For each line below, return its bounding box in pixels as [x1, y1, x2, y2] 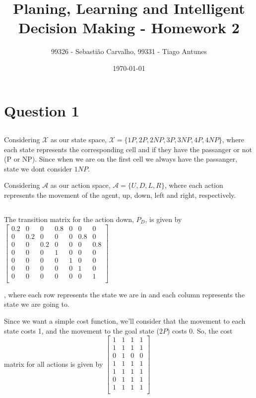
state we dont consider [4, 163, 72, 173]
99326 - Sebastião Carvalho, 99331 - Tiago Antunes [51, 46, 207, 57]
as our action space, [50, 180, 111, 190]
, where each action [164, 180, 223, 190]
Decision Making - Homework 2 [18, 17, 240, 38]
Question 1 [4, 100, 79, 120]
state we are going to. [4, 299, 69, 309]
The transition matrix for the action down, [4, 214, 134, 225]
